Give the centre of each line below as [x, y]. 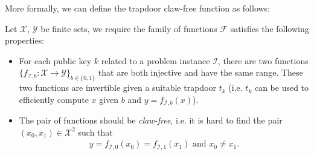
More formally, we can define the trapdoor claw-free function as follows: [138, 8]
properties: [25, 40]
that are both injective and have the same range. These [200, 72]
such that [95, 132]
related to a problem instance [155, 60]
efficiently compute [54, 99]
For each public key [55, 60]
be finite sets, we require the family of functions [129, 28]
